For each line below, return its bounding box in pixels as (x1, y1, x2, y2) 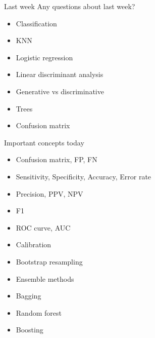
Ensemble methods (16, 273, 74, 284)
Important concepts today (4, 137, 84, 147)
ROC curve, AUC (16, 222, 71, 233)
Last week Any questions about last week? (4, 1, 135, 11)
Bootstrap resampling (16, 256, 83, 267)
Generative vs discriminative (16, 86, 104, 96)
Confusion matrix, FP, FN (16, 154, 97, 165)
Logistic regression (16, 52, 73, 62)
